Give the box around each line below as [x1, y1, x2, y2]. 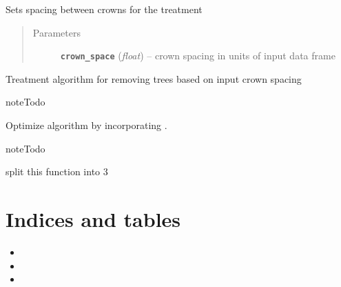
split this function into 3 [6, 164, 108, 179]
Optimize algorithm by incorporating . [6, 118, 167, 132]
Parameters [32, 25, 81, 39]
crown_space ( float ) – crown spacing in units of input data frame [60, 48, 335, 63]
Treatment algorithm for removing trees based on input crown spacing [6, 71, 302, 86]
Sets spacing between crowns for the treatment [6, 2, 203, 16]
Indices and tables [6, 205, 181, 232]
